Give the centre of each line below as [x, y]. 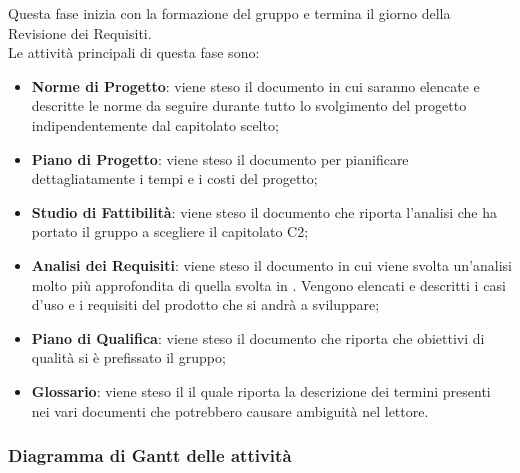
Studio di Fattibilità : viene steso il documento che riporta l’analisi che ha [264, 211]
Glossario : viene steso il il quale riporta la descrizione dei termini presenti [261, 390]
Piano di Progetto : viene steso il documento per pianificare [220, 158]
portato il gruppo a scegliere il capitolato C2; [170, 231]
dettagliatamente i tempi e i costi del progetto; [174, 178]
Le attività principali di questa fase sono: [134, 52]
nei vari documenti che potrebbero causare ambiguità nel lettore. [230, 410]
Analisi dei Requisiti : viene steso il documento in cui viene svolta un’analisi [271, 264]
